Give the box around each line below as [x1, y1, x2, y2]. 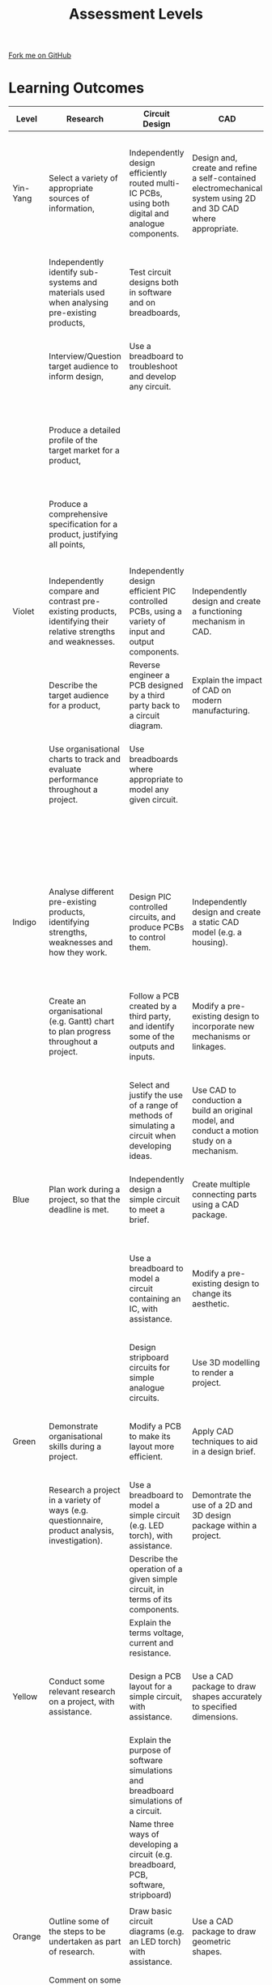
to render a [191, 1367, 234, 1378]
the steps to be [48, 1926, 106, 1937]
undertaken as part [48, 1936, 121, 1948]
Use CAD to [191, 1084, 236, 1096]
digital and [129, 208, 169, 219]
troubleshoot [129, 361, 178, 373]
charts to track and [48, 754, 121, 765]
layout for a [129, 1681, 172, 1693]
